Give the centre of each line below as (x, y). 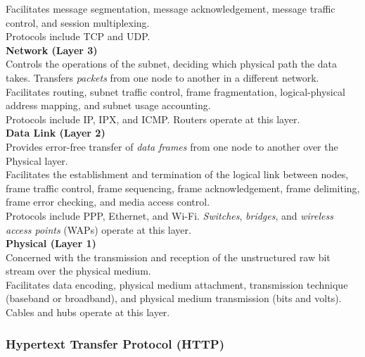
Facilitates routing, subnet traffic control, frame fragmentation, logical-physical (175, 91)
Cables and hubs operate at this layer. (88, 312)
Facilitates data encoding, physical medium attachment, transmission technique (177, 284)
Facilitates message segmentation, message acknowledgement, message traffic (171, 8)
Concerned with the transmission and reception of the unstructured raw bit (168, 257)
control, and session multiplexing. (78, 22)
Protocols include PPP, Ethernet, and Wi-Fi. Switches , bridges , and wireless (169, 215)
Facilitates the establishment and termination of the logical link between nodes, (177, 174)
